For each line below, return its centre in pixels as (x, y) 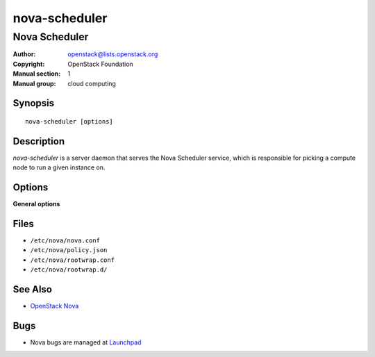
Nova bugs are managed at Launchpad (86, 342)
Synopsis (34, 103)
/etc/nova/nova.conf (65, 241)
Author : (24, 54)
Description (39, 141)
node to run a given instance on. (59, 167)
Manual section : (37, 74)
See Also (32, 289)
